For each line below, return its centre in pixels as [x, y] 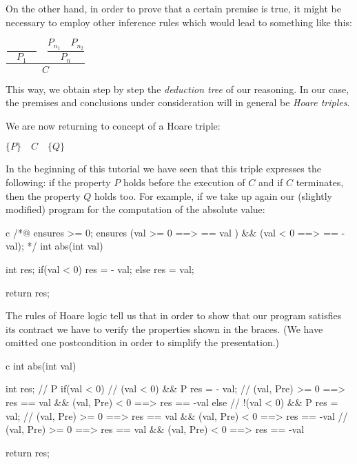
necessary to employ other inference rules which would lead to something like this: [179, 22]
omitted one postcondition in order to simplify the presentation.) [143, 342]
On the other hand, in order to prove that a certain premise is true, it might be [173, 8]
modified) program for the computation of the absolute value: [135, 209]
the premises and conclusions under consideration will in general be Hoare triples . [178, 102]
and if [271, 182]
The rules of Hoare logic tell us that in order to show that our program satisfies [174, 315]
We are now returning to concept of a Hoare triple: [113, 125]
